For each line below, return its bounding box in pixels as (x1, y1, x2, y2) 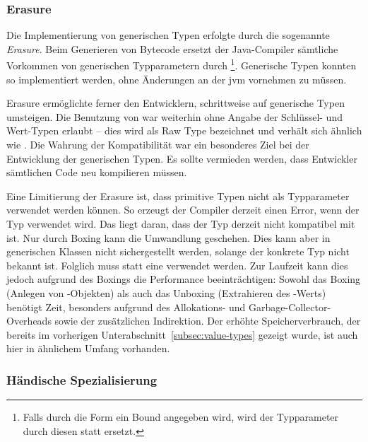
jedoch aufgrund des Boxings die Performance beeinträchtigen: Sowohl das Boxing (6, 272, 361, 286)
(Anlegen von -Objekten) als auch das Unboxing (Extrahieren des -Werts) (6, 285, 326, 300)
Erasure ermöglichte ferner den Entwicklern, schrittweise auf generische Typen (6, 95, 345, 110)
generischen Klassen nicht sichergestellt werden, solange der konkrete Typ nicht (6, 244, 350, 259)
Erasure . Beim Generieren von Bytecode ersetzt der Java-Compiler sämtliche (6, 41, 338, 56)
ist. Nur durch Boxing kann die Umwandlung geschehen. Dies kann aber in (6, 230, 331, 245)
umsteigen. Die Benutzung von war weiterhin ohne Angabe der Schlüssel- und (6, 109, 343, 124)
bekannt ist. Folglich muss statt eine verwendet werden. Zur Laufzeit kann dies (6, 257, 348, 272)
